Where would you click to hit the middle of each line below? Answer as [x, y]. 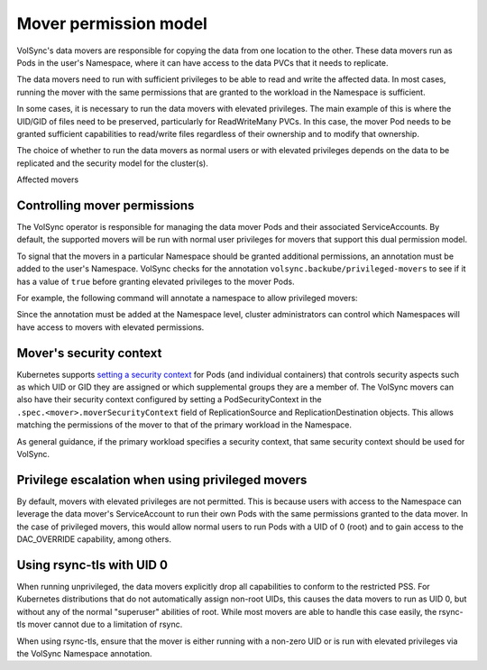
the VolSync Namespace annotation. [84, 653]
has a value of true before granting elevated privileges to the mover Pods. [156, 281]
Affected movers [48, 179]
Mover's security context [89, 353]
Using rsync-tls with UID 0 [92, 565]
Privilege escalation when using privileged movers [162, 479]
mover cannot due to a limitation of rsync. [105, 624]
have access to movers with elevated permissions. [110, 327]
